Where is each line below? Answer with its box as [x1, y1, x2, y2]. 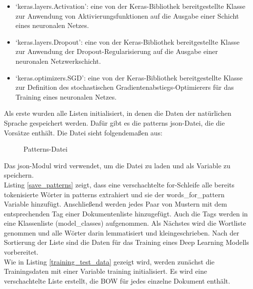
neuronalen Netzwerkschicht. [15, 55, 101, 66]
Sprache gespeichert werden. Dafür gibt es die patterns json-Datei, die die [4, 117, 225, 128]
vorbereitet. [4, 247, 39, 257]
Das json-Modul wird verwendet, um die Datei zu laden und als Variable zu [4, 160, 230, 170]
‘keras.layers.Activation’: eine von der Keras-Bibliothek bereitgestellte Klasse [15, 1, 246, 11]
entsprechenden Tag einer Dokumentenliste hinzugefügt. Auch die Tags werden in [4, 208, 248, 218]
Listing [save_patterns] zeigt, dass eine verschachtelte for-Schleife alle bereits [4, 179, 235, 189]
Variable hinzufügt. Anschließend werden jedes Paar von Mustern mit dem [4, 199, 227, 209]
